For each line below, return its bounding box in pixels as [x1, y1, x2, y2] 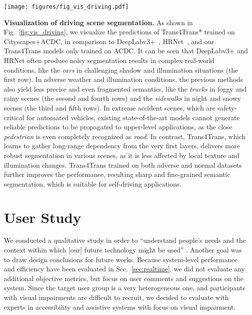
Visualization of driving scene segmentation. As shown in [4, 17, 193, 27]
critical [4, 112, 25, 122]
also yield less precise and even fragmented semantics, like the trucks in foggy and [4, 83, 247, 94]
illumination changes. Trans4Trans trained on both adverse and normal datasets [4, 159, 242, 170]
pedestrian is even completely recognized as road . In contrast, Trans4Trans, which [4, 131, 246, 141]
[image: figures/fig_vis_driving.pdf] [4, 3, 129, 10]
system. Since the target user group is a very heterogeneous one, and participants [4, 283, 246, 293]
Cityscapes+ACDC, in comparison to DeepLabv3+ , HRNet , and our [4, 36, 214, 46]
